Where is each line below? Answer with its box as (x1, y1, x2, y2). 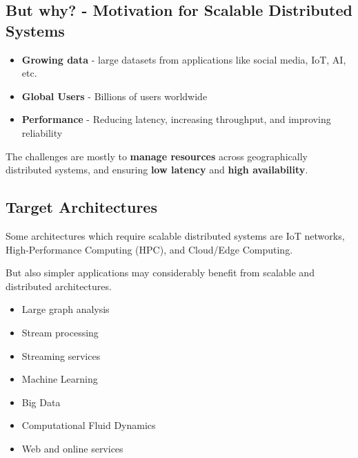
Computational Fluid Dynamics (21, 418, 156, 432)
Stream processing (21, 325, 99, 339)
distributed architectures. (6, 278, 112, 293)
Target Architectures (6, 196, 157, 218)
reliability (21, 125, 63, 140)
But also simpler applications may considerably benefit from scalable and (6, 265, 315, 280)
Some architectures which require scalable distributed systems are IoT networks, (6, 228, 345, 242)
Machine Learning (21, 372, 98, 386)
